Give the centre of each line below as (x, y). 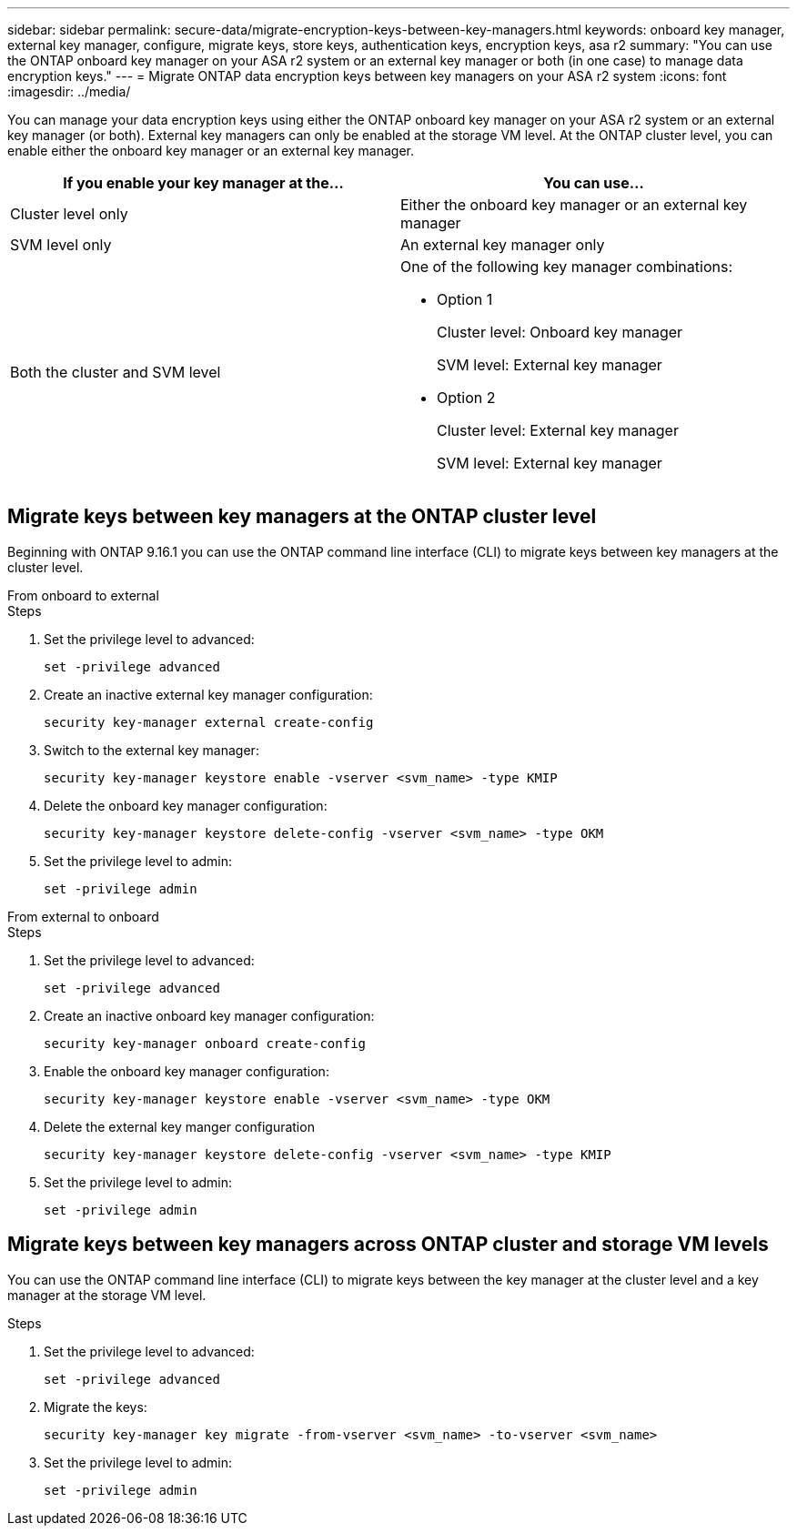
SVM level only (61, 245)
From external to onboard (83, 916)
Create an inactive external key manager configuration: (208, 694)
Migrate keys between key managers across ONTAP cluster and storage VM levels (388, 1245)
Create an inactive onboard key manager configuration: (209, 1015)
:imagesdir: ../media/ (69, 91)
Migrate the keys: (96, 1407)
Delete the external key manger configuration (179, 1126)
